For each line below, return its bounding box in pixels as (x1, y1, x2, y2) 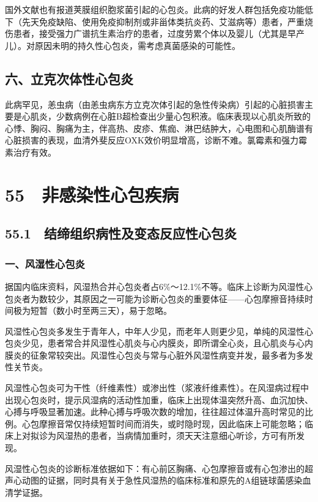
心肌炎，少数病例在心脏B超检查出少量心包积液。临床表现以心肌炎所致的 (21, 110, 311, 123)
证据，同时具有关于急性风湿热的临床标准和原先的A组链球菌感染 (47, 474, 303, 487)
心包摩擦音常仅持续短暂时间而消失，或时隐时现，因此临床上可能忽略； (21, 417, 305, 430)
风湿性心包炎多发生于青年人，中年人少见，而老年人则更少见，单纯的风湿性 (5, 324, 305, 337)
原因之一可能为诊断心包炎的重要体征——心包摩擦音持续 (81, 292, 305, 305)
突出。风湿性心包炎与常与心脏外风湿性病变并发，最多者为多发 (64, 348, 313, 361)
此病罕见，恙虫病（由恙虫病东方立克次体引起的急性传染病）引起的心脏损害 (5, 97, 305, 110)
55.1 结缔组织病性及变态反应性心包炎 (5, 224, 237, 243)
